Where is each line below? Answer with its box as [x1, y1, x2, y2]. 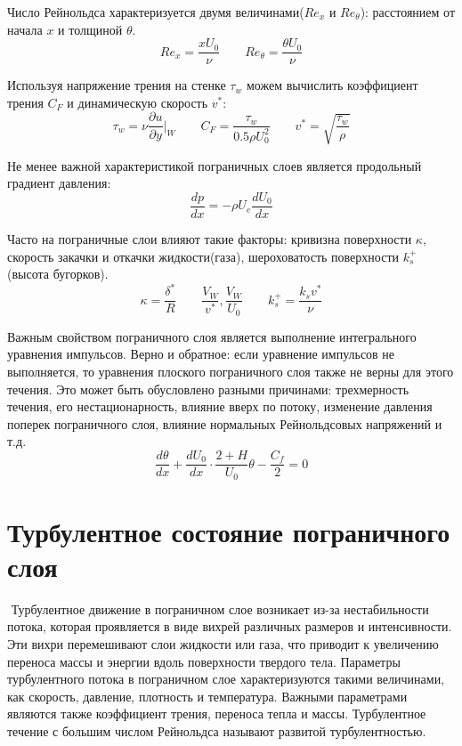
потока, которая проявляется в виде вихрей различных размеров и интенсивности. [7, 617, 452, 636]
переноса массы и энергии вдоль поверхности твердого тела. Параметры [7, 652, 401, 670]
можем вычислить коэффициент [246, 76, 418, 94]
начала [7, 20, 43, 38]
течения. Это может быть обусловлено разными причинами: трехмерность [7, 379, 409, 398]
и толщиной [58, 20, 123, 38]
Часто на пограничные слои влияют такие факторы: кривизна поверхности [7, 230, 412, 248]
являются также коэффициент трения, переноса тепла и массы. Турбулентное [7, 704, 426, 723]
